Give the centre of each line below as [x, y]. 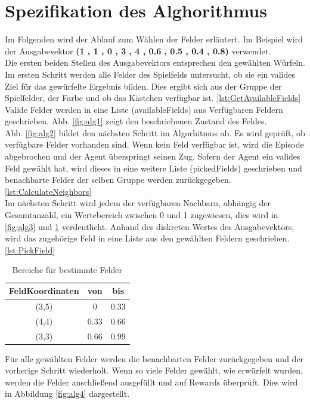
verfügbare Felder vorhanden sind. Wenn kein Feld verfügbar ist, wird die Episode [154, 144]
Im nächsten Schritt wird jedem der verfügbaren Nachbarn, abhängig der [138, 203]
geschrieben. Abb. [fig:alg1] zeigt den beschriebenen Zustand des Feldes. [136, 121]
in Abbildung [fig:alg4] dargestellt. [67, 394]
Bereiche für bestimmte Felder [67, 270]
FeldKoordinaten [44, 290]
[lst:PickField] [30, 250]
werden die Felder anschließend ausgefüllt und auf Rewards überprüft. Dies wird [151, 382]
